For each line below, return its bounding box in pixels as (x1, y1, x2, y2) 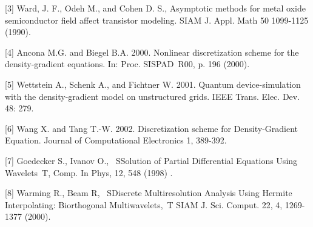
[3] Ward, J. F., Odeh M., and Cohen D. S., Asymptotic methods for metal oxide (5, 2, 306, 14)
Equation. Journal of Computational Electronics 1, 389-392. (5, 134, 227, 146)
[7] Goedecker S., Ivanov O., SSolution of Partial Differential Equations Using (5, 154, 298, 166)
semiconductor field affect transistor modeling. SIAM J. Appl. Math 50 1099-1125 (5, 13, 309, 26)
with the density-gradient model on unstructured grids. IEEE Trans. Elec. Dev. (5, 90, 300, 102)
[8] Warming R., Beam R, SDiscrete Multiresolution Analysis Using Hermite (5, 186, 292, 199)
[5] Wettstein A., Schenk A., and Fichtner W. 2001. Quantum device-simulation (5, 77, 301, 90)
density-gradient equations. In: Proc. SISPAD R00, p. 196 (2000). (5, 58, 250, 70)
